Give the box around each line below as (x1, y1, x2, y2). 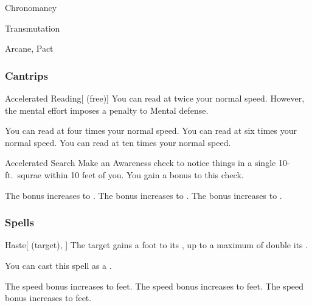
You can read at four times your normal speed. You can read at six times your (5, 124, 297, 137)
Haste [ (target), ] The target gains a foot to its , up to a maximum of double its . (5, 238, 308, 251)
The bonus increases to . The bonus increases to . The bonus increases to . (5, 189, 282, 201)
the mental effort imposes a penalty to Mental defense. (5, 103, 209, 116)
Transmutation (5, 21, 60, 34)
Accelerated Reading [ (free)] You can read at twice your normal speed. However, (5, 92, 305, 104)
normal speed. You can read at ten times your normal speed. (5, 136, 231, 148)
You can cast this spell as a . (5, 259, 112, 271)
